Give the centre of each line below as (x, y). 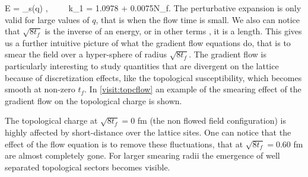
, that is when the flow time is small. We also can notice (198, 19)
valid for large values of (47, 19)
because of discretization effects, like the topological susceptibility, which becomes (153, 77)
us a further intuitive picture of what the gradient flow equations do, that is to (148, 42)
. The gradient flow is (228, 54)
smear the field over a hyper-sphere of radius (86, 54)
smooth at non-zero (40, 89)
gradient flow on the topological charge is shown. (93, 100)
